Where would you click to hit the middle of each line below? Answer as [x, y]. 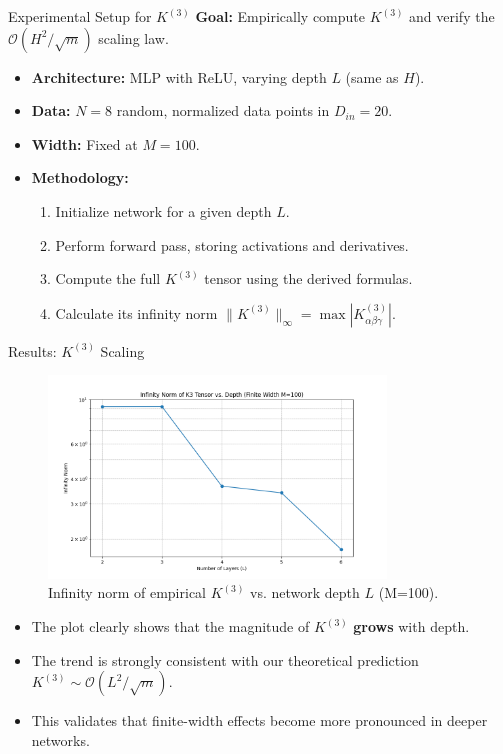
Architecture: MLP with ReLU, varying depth [179, 76]
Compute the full [108, 278]
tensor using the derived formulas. [308, 278]
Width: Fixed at [84, 143]
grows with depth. [411, 626]
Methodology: [80, 177]
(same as [372, 76]
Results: [32, 350]
